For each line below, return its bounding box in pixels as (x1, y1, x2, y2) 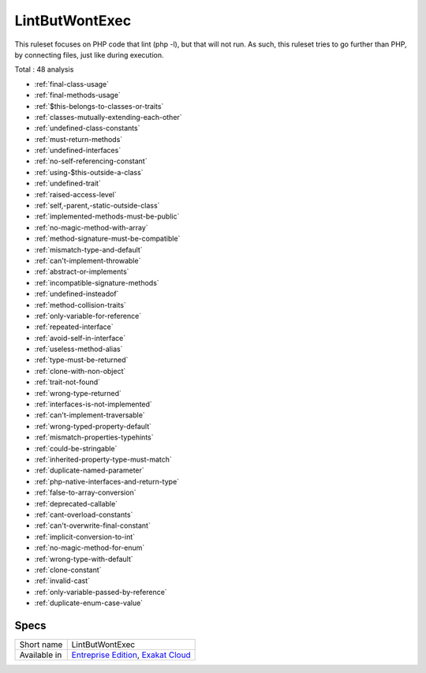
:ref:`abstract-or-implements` (34, 267, 129, 276)
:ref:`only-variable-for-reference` (34, 311, 142, 320)
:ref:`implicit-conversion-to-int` (34, 532, 136, 541)
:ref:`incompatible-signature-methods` (34, 278, 159, 287)
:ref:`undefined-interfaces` (34, 146, 121, 155)
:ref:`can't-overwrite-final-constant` (34, 521, 151, 530)
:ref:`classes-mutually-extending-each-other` (34, 112, 182, 122)
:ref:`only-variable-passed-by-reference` (34, 587, 167, 596)
